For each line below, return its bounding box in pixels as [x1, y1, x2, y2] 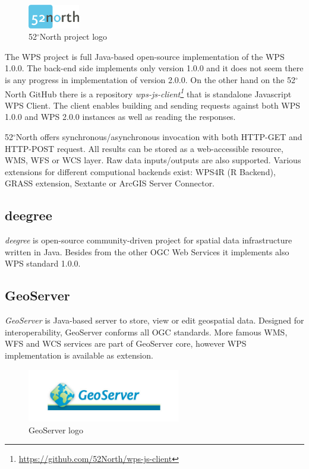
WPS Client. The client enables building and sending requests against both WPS [5, 99, 301, 111]
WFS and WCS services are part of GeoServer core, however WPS [5, 337, 247, 350]
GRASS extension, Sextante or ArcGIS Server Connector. [5, 177, 215, 189]
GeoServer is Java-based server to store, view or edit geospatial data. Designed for [5, 314, 304, 327]
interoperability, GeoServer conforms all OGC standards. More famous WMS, [5, 325, 288, 338]
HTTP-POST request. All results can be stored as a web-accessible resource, [5, 142, 283, 154]
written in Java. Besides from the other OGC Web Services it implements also [5, 245, 289, 258]
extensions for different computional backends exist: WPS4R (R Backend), [5, 165, 276, 178]
